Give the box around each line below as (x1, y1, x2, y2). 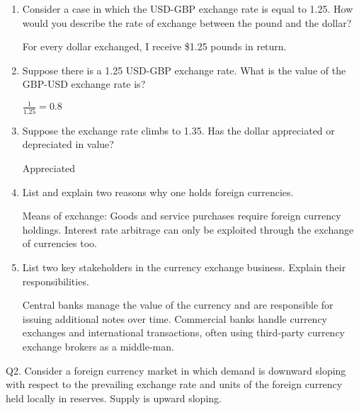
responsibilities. (22, 273, 89, 288)
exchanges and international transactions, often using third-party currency (22, 325, 346, 340)
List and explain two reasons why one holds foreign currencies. (22, 184, 294, 199)
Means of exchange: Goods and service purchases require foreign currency (22, 208, 341, 223)
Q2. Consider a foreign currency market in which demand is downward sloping (6, 363, 346, 377)
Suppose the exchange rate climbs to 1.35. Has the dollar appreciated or (22, 123, 335, 137)
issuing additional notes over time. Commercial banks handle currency (22, 311, 327, 326)
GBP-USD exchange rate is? (22, 76, 146, 91)
